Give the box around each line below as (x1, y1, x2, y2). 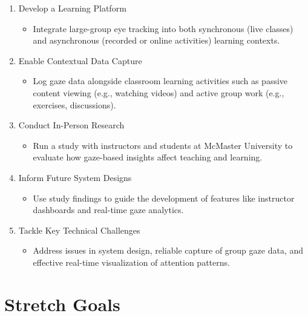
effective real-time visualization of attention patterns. (33, 255, 230, 268)
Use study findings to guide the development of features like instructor (33, 191, 295, 204)
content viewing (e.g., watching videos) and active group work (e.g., (33, 86, 284, 99)
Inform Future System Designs (18, 171, 132, 183)
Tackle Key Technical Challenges (18, 223, 140, 236)
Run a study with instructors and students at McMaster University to (33, 139, 293, 151)
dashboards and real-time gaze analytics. (33, 203, 184, 216)
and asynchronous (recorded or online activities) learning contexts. (33, 34, 280, 47)
